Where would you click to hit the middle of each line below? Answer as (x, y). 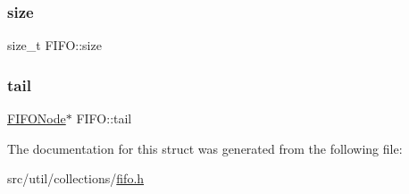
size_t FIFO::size (54, 45)
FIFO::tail (104, 118)
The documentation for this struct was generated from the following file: (205, 148)
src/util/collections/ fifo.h (76, 178)
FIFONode (37, 118)
